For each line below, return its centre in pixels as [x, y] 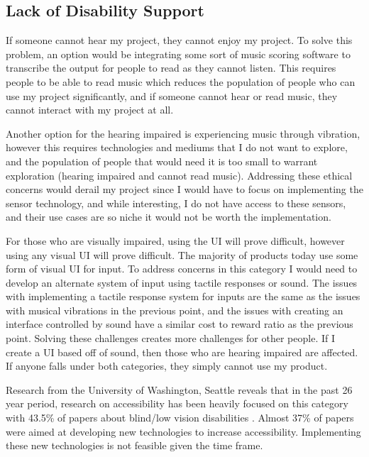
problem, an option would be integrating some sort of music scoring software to [178, 54]
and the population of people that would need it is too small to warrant [162, 161]
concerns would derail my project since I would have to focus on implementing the [184, 189]
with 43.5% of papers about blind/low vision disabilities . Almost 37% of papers [180, 418]
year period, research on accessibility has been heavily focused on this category [177, 403]
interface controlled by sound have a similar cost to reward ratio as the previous [180, 324]
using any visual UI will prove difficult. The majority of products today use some [182, 254]
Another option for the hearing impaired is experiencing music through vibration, [183, 133]
